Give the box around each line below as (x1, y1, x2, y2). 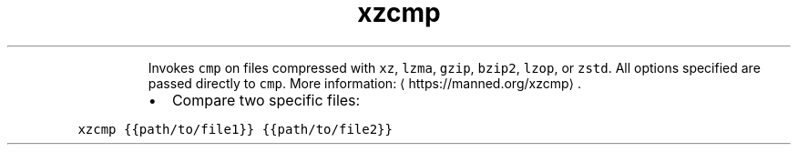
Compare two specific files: (171, 90, 361, 109)
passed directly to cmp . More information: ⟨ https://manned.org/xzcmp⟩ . (148, 75, 581, 91)
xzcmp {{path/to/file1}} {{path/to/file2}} (77, 121, 393, 137)
